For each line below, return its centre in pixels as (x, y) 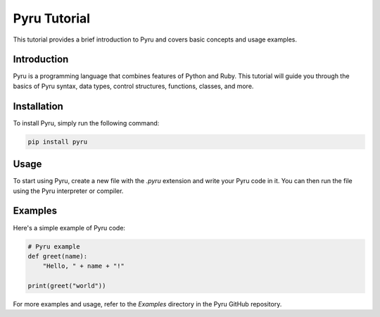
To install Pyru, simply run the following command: (86, 123)
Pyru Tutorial (52, 18)
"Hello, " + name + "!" (83, 266)
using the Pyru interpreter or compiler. (68, 191)
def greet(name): (58, 256)
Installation (38, 106)
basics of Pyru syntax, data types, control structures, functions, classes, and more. (133, 86)
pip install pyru (58, 142)
